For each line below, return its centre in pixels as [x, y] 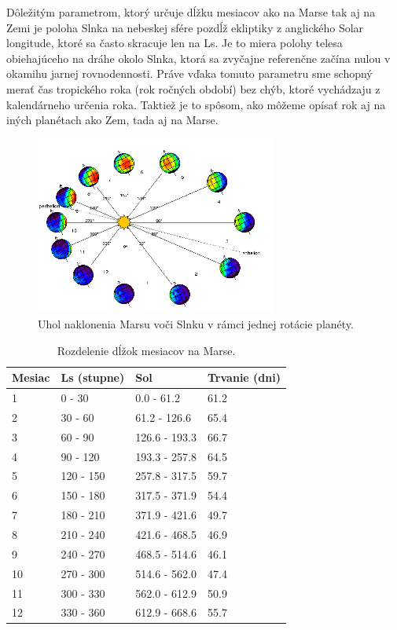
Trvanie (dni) [244, 377]
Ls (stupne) [93, 377]
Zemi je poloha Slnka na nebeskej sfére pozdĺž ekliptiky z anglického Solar [185, 27]
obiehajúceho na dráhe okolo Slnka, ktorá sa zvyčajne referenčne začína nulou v [198, 58]
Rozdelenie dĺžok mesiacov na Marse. [146, 350]
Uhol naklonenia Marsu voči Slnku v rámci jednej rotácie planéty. [196, 324]
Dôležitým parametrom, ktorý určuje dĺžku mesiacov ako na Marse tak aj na [191, 12]
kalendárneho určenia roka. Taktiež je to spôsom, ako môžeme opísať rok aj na [196, 104]
